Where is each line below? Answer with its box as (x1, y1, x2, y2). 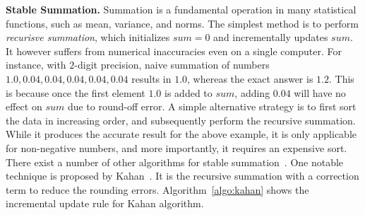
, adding (234, 85, 270, 100)
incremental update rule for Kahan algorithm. (6, 196, 204, 211)
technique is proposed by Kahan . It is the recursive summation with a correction (6, 168, 359, 183)
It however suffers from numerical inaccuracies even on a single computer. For (6, 43, 342, 58)
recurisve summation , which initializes (6, 30, 170, 45)
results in (131, 71, 172, 86)
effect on (6, 99, 42, 114)
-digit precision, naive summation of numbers (74, 57, 270, 72)
